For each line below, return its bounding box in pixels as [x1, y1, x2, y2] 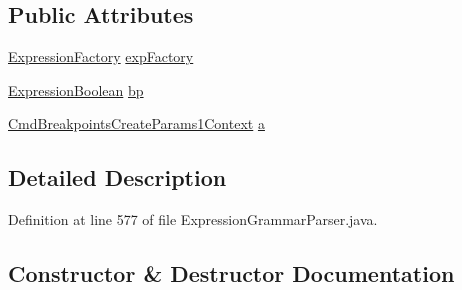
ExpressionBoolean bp [8, 79, 144, 100]
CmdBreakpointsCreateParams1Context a [8, 113, 265, 134]
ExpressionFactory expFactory [8, 46, 194, 67]
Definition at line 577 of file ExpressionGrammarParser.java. [8, 209, 378, 230]
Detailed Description [8, 162, 227, 193]
